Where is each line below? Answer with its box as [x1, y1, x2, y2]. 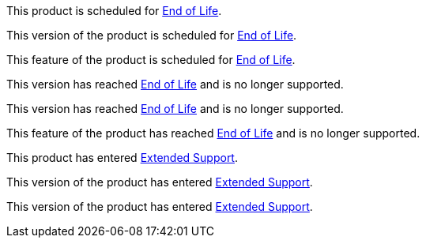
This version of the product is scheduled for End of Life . [6, 28, 297, 42]
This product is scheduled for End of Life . [6, 4, 222, 17]
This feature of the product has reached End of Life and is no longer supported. [6, 126, 420, 140]
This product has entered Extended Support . [6, 151, 238, 164]
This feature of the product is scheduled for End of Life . [6, 53, 296, 66]
